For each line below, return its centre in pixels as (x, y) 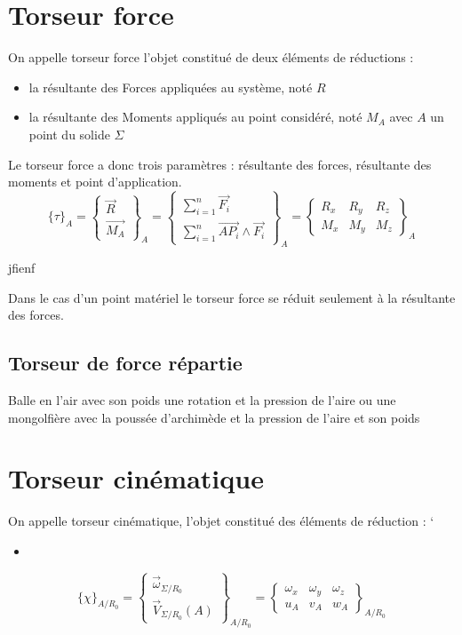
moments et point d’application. (95, 182)
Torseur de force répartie (125, 363)
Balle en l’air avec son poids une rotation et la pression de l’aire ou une (202, 400)
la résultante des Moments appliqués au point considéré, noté (195, 117)
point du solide (69, 134)
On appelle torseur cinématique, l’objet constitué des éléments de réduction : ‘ (221, 521)
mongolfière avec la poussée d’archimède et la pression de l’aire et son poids (214, 417)
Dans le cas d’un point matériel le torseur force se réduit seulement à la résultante (232, 297)
